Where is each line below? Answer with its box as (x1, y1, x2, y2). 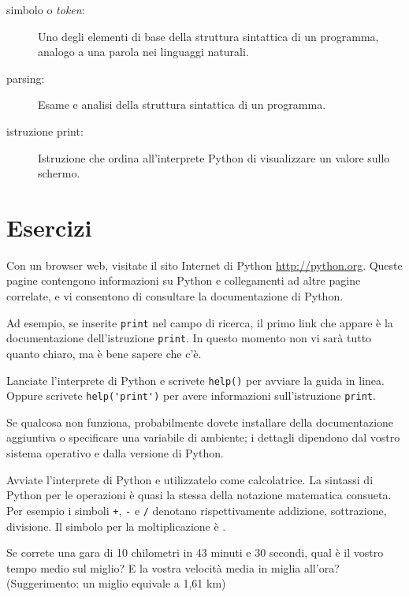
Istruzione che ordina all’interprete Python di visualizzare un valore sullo (38, 149, 390, 166)
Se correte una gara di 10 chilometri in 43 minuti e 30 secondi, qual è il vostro (6, 544, 384, 561)
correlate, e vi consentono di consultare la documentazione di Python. (6, 288, 344, 304)
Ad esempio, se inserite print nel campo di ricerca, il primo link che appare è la (6, 314, 393, 330)
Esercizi (6, 211, 92, 243)
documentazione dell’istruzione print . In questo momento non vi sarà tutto (6, 330, 372, 346)
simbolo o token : (6, 2, 85, 17)
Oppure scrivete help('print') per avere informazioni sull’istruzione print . (6, 387, 376, 404)
